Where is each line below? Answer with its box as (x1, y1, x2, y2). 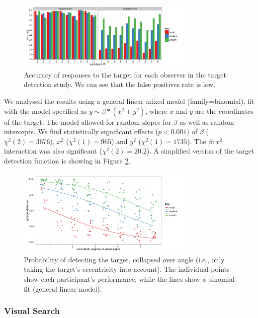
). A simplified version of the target (146, 146, 255, 156)
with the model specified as (4, 105, 87, 116)
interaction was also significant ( (4, 146, 102, 156)
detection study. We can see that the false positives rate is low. (24, 79, 216, 89)
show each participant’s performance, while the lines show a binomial (24, 274, 235, 284)
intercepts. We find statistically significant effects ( (4, 126, 158, 137)
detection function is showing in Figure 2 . (4, 156, 131, 166)
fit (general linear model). (24, 283, 102, 294)
